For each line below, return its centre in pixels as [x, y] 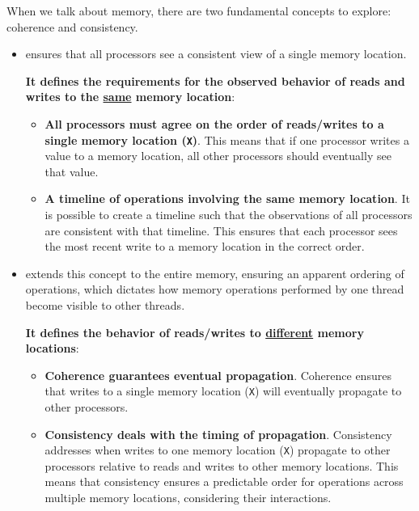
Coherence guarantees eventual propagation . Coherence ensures [218, 375]
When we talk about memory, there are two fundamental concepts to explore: [199, 11]
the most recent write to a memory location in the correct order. [205, 246]
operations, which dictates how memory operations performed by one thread [215, 289]
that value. [72, 171]
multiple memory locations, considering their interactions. [188, 498]
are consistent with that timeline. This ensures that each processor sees [221, 230]
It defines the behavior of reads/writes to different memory [195, 332]
